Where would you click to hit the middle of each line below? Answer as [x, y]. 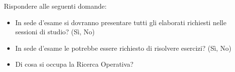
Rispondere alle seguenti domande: [55, 6]
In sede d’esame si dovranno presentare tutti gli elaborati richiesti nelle [121, 22]
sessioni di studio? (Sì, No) [55, 32]
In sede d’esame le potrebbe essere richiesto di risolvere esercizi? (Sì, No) [123, 48]
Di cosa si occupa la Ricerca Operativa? [74, 64]
